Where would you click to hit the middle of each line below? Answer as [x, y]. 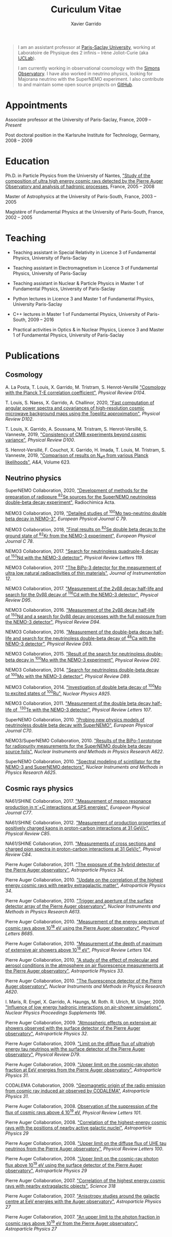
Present [14, 125]
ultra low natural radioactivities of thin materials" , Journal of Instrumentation [86, 573]
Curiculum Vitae [86, 10]
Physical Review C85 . [28, 834]
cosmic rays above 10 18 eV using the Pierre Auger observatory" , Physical [82, 928]
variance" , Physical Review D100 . [40, 440]
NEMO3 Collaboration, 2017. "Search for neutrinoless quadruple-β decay [82, 551]
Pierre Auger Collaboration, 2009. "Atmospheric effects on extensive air [81, 1022]
